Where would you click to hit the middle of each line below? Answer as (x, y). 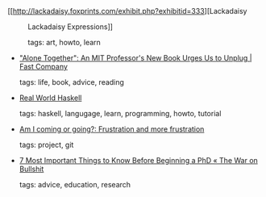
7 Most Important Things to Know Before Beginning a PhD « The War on (139, 160)
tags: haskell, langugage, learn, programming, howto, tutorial (120, 113)
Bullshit (31, 169)
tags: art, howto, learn (64, 42)
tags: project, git (46, 145)
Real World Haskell (50, 98)
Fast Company (43, 67)
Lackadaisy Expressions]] (71, 27)
